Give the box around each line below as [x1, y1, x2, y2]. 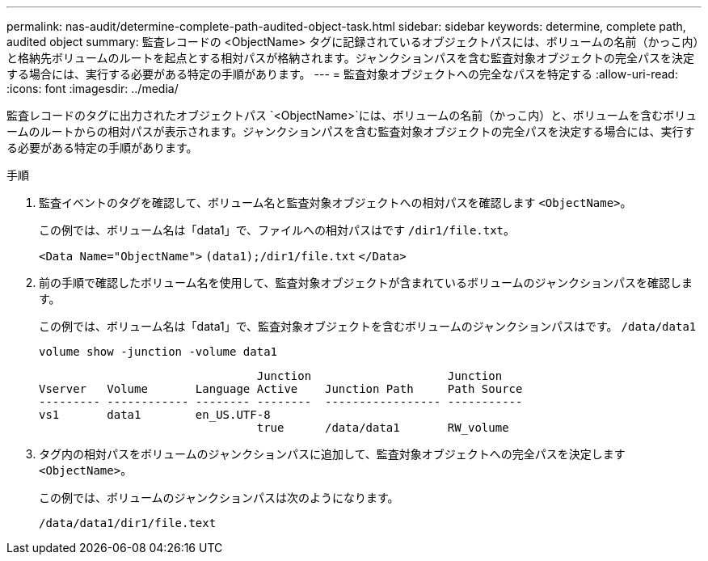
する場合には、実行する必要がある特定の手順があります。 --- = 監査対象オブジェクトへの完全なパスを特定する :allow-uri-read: [6, 67, 678, 81]
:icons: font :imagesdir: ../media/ [6, 82, 179, 95]
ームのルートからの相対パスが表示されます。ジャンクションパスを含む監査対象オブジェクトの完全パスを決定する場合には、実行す [6, 124, 695, 138]
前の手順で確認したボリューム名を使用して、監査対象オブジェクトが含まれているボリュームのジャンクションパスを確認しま [39, 276, 693, 289]
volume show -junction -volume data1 [39, 345, 278, 358]
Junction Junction [256, 369, 503, 382]
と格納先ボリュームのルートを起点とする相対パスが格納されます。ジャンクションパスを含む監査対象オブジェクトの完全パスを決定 [6, 51, 695, 65]
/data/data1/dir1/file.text [39, 517, 217, 529]
